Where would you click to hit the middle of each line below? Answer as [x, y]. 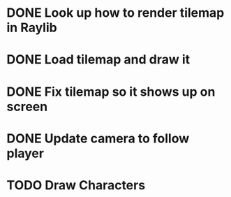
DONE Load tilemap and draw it [98, 60]
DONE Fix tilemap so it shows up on [111, 92]
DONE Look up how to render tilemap [115, 13]
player [25, 153]
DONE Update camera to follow [98, 138]
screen [27, 107]
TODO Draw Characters [76, 185]
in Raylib [32, 28]
